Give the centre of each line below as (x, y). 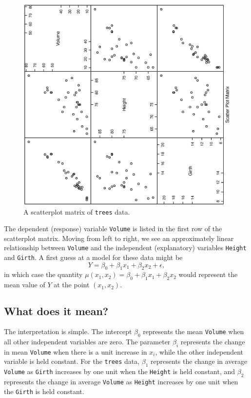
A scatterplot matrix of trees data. (77, 212)
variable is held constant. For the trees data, (72, 361)
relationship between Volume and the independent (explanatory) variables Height (125, 248)
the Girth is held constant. (44, 391)
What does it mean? (56, 311)
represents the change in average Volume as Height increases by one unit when (121, 381)
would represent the (208, 274)
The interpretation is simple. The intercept (68, 331)
